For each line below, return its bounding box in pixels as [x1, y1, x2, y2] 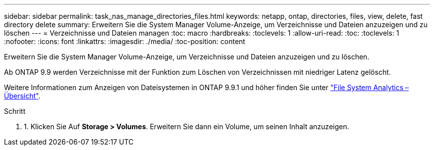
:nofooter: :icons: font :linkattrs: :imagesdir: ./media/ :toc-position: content [4, 37, 245, 46]
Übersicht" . [4, 92, 41, 100]
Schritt [4, 107, 26, 115]
